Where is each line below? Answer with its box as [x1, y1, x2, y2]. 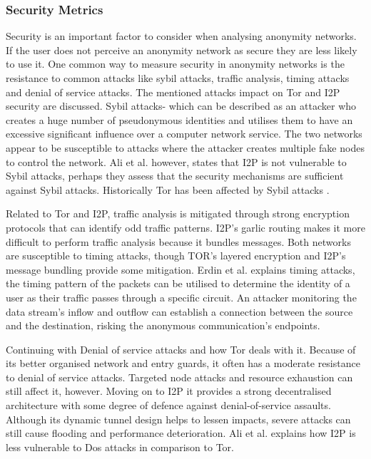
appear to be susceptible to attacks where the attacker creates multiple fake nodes [6, 140, 365, 155]
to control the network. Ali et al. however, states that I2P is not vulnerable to [6, 154, 347, 169]
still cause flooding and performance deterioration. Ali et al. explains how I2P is [6, 426, 356, 440]
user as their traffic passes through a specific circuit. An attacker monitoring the [6, 289, 357, 304]
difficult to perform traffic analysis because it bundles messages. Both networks [6, 234, 351, 249]
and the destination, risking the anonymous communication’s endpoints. [6, 318, 320, 333]
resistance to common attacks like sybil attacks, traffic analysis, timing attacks [6, 71, 350, 85]
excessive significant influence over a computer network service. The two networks [6, 126, 362, 141]
